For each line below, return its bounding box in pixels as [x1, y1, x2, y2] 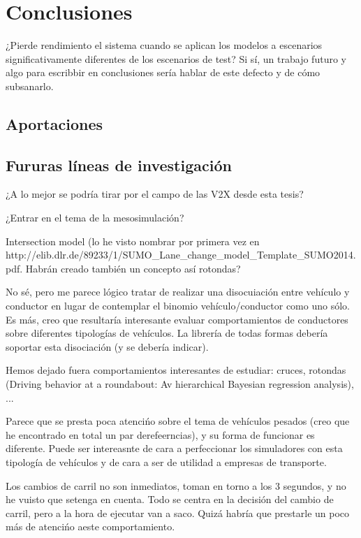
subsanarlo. [6, 78, 54, 93]
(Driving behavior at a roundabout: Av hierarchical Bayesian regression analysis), [6, 377, 354, 391]
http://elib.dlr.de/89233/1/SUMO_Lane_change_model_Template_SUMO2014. [6, 247, 356, 262]
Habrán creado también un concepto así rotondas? [25, 261, 241, 275]
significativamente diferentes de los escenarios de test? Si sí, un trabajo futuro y [6, 51, 346, 66]
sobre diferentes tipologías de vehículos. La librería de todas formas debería [6, 326, 328, 340]
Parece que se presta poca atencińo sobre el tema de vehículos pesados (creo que [6, 414, 350, 428]
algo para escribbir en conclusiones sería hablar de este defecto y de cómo [6, 65, 321, 80]
